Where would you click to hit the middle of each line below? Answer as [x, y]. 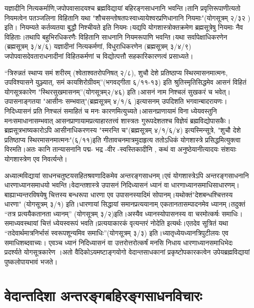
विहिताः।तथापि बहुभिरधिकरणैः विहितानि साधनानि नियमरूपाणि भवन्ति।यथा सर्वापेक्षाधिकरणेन [116, 36]
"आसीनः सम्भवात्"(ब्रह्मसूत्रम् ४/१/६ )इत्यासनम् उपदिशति [114, 101]
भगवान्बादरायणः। [207, 101]
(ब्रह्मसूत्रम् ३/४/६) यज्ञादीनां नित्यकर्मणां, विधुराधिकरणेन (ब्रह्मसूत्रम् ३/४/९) [98, 46]
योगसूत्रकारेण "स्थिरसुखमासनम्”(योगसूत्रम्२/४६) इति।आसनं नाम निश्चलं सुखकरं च [108, 91]
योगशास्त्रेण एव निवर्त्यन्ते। [36, 158]
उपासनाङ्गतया [23, 101]
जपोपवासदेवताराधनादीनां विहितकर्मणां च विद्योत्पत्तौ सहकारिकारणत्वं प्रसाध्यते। [99, 56]
